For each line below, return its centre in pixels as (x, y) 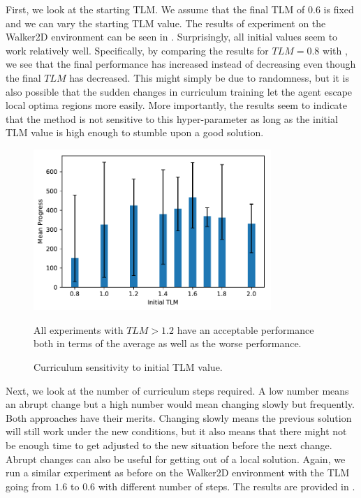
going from (29, 486)
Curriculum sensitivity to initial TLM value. (128, 367)
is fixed (339, 9)
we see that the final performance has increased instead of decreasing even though (181, 64)
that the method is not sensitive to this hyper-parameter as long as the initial (172, 118)
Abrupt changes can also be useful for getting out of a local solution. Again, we (176, 459)
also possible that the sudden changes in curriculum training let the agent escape (179, 91)
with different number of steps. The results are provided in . (227, 486)
